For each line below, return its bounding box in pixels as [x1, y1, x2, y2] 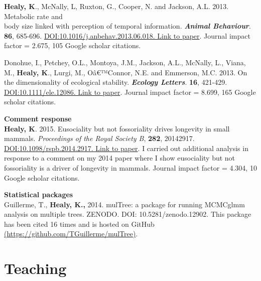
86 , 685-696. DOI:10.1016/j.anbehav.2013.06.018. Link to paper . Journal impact [4, 30, 250, 41]
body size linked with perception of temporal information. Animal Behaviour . [4, 21, 251, 31]
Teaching [4, 258, 67, 278]
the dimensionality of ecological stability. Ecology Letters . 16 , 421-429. [4, 77, 227, 87]
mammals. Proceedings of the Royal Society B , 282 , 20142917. [4, 133, 195, 144]
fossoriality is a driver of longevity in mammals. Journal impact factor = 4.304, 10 [4, 162, 257, 173]
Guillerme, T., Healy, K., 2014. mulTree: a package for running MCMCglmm [4, 199, 245, 209]
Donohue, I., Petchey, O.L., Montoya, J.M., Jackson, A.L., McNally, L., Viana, [4, 57, 246, 67]
